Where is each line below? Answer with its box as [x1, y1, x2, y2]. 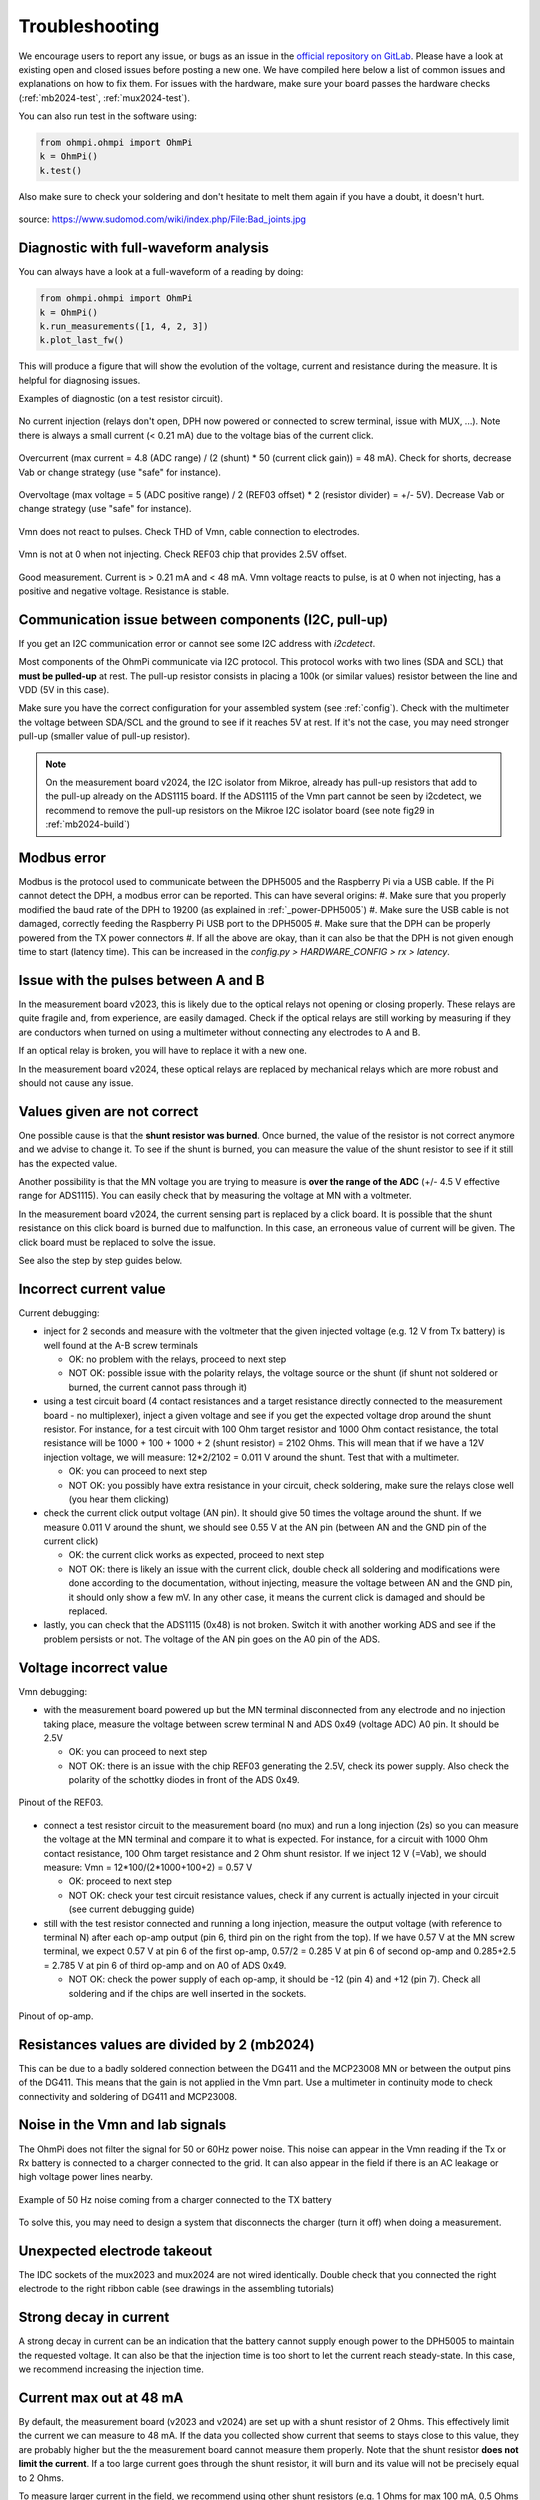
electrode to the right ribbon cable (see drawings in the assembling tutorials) [18, 2283, 335, 2295]
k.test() [39, 165, 83, 176]
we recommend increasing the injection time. [18, 2363, 204, 2375]
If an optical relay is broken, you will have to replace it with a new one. [18, 1045, 307, 1057]
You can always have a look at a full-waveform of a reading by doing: [18, 266, 304, 278]
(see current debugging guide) [68, 1903, 195, 1915]
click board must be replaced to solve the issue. [18, 1236, 217, 1248]
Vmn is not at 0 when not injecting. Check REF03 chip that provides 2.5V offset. [18, 548, 347, 560]
